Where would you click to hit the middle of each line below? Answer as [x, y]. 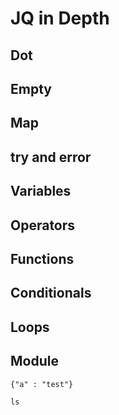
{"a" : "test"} [42, 384]
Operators [43, 225]
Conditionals [51, 293]
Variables [41, 191]
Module [34, 361]
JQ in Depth [60, 18]
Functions [42, 258]
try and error [51, 157]
